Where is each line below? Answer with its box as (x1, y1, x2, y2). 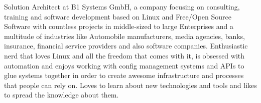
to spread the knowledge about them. (4, 89, 119, 100)
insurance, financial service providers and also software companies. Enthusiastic (4, 40, 248, 51)
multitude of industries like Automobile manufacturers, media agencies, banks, (4, 30, 245, 41)
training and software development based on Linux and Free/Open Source (4, 11, 232, 21)
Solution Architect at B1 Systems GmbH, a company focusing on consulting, (4, 1, 240, 11)
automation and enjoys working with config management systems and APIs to (4, 60, 244, 70)
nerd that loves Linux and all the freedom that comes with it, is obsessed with (4, 50, 245, 60)
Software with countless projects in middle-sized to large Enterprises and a (4, 21, 234, 31)
